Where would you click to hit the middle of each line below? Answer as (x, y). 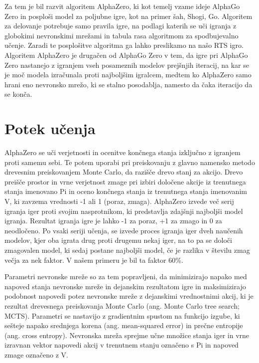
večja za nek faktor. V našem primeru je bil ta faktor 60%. (94, 260)
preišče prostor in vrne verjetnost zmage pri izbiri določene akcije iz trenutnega (125, 181)
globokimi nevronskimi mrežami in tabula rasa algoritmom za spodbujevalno (122, 35)
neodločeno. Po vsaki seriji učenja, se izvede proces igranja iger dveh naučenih (124, 230)
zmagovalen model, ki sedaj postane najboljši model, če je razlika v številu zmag (127, 250)
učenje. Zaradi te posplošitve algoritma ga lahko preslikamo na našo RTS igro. (124, 45)
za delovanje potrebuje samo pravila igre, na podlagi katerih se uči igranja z (121, 26)
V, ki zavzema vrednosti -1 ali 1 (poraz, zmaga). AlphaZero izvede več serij (119, 201)
